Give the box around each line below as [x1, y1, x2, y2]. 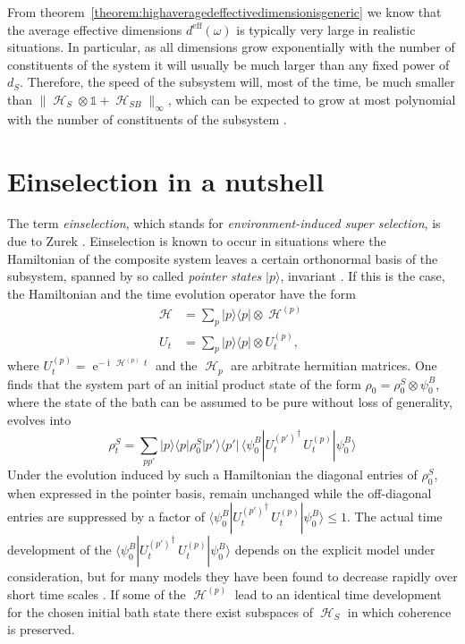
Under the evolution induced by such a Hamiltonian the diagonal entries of [7, 464, 418, 483]
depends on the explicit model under [234, 540, 435, 559]
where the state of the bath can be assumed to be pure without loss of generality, [7, 393, 452, 411]
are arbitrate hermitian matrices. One [231, 356, 437, 375]
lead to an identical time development [234, 584, 442, 603]
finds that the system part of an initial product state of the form [7, 374, 361, 393]
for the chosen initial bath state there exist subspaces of [7, 602, 313, 621]
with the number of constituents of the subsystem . [7, 109, 287, 128]
